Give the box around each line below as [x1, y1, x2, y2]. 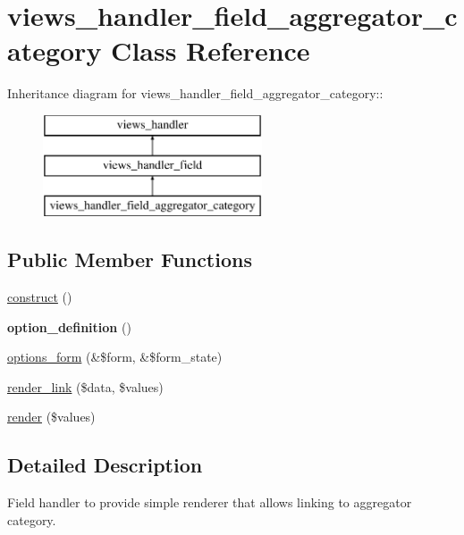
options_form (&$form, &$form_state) [7, 347, 223, 366]
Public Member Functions [7, 246, 252, 273]
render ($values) [7, 407, 96, 426]
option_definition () [7, 317, 131, 336]
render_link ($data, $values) [7, 377, 164, 396]
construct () [7, 288, 72, 306]
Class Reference [111, 32, 310, 69]
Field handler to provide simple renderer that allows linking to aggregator [7, 493, 412, 512]
